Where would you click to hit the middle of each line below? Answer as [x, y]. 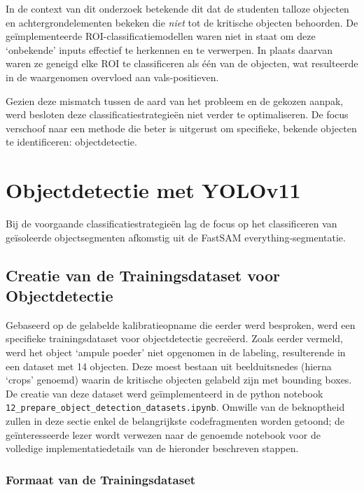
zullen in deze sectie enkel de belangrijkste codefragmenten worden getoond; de [175, 421]
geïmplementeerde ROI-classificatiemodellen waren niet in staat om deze [161, 36]
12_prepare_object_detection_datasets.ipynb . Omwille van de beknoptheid [175, 407]
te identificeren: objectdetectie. [71, 142]
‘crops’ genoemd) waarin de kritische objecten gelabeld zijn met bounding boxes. [179, 380]
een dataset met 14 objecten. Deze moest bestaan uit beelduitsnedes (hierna [169, 366]
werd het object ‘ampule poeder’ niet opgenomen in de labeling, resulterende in [176, 352]
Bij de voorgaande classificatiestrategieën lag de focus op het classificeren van [171, 224]
